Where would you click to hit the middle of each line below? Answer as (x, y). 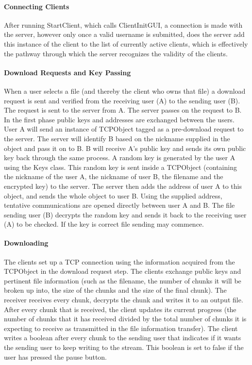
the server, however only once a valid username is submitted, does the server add (124, 34)
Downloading (26, 243)
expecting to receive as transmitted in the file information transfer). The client (121, 328)
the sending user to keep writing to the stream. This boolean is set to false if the (124, 347)
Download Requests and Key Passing (67, 72)
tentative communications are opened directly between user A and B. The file (119, 205)
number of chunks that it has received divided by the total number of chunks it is (125, 319)
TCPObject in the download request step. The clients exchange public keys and (123, 271)
